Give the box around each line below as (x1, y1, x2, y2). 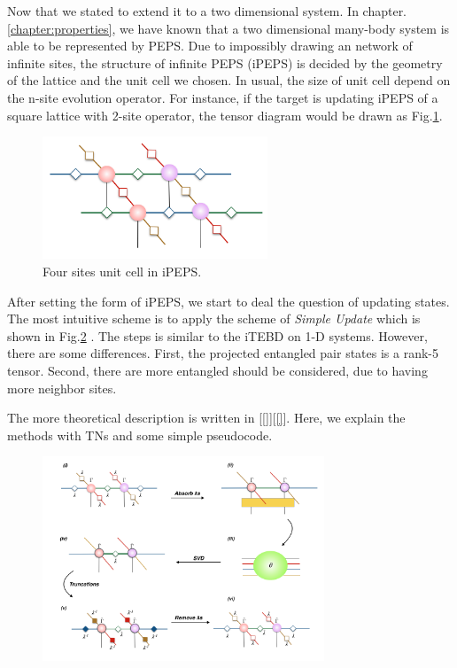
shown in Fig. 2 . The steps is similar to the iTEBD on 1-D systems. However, (7, 326, 428, 345)
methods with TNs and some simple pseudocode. (7, 425, 273, 444)
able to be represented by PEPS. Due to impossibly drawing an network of (7, 36, 413, 55)
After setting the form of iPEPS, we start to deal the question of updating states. (7, 291, 450, 310)
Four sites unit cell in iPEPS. (43, 261, 202, 280)
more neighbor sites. (7, 378, 117, 397)
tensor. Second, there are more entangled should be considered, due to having (7, 361, 428, 379)
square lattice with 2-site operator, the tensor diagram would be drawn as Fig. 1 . (7, 105, 443, 124)
